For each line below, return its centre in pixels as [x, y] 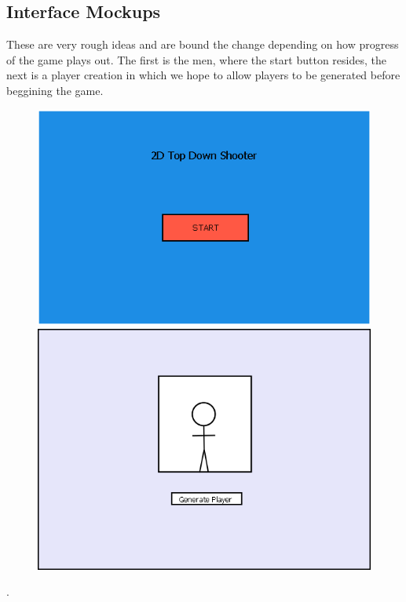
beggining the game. [55, 90]
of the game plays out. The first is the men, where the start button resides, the [196, 59]
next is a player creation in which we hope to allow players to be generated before [203, 75]
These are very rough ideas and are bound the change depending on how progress [203, 44]
